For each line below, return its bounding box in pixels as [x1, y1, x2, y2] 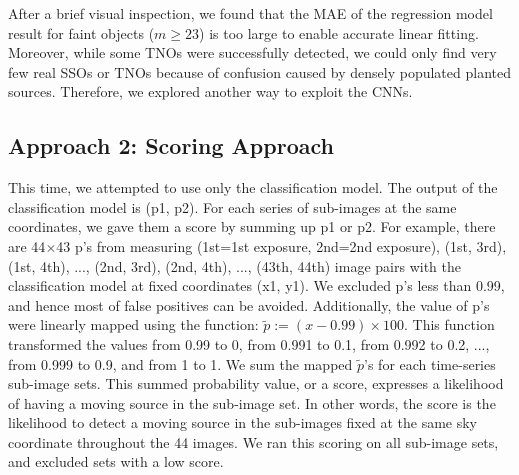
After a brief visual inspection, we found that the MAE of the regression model [8, 3, 493, 23]
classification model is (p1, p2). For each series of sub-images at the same [8, 196, 457, 217]
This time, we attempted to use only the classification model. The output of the [8, 177, 498, 198]
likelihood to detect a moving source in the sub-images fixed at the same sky [8, 412, 477, 433]
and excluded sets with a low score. [8, 451, 224, 472]
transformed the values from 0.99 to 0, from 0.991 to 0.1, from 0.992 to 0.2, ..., [8, 333, 490, 354]
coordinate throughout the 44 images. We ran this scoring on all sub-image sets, [8, 431, 499, 452]
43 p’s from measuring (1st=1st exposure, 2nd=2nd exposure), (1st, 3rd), [56, 235, 507, 256]
